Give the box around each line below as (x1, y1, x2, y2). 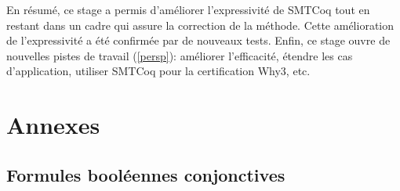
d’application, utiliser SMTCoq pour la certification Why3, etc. (6, 63, 311, 79)
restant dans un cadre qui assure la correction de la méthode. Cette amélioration (6, 16, 395, 33)
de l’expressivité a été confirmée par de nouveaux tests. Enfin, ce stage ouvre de (6, 32, 391, 49)
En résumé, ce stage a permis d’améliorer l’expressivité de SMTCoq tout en (6, 2, 370, 17)
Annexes (6, 109, 100, 141)
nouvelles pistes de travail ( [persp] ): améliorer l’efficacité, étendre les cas (6, 47, 353, 63)
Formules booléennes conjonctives (6, 162, 285, 186)
